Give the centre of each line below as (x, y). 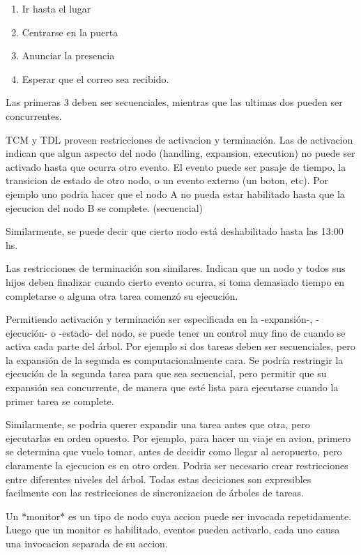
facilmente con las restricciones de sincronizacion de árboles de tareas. (155, 493)
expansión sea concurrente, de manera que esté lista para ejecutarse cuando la (172, 387)
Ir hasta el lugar (56, 8)
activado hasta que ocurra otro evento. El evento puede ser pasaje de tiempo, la (176, 166)
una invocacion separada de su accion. (87, 543)
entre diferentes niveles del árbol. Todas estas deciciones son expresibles (159, 479)
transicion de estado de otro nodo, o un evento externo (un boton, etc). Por (167, 180)
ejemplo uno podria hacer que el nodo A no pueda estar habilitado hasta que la (175, 193)
